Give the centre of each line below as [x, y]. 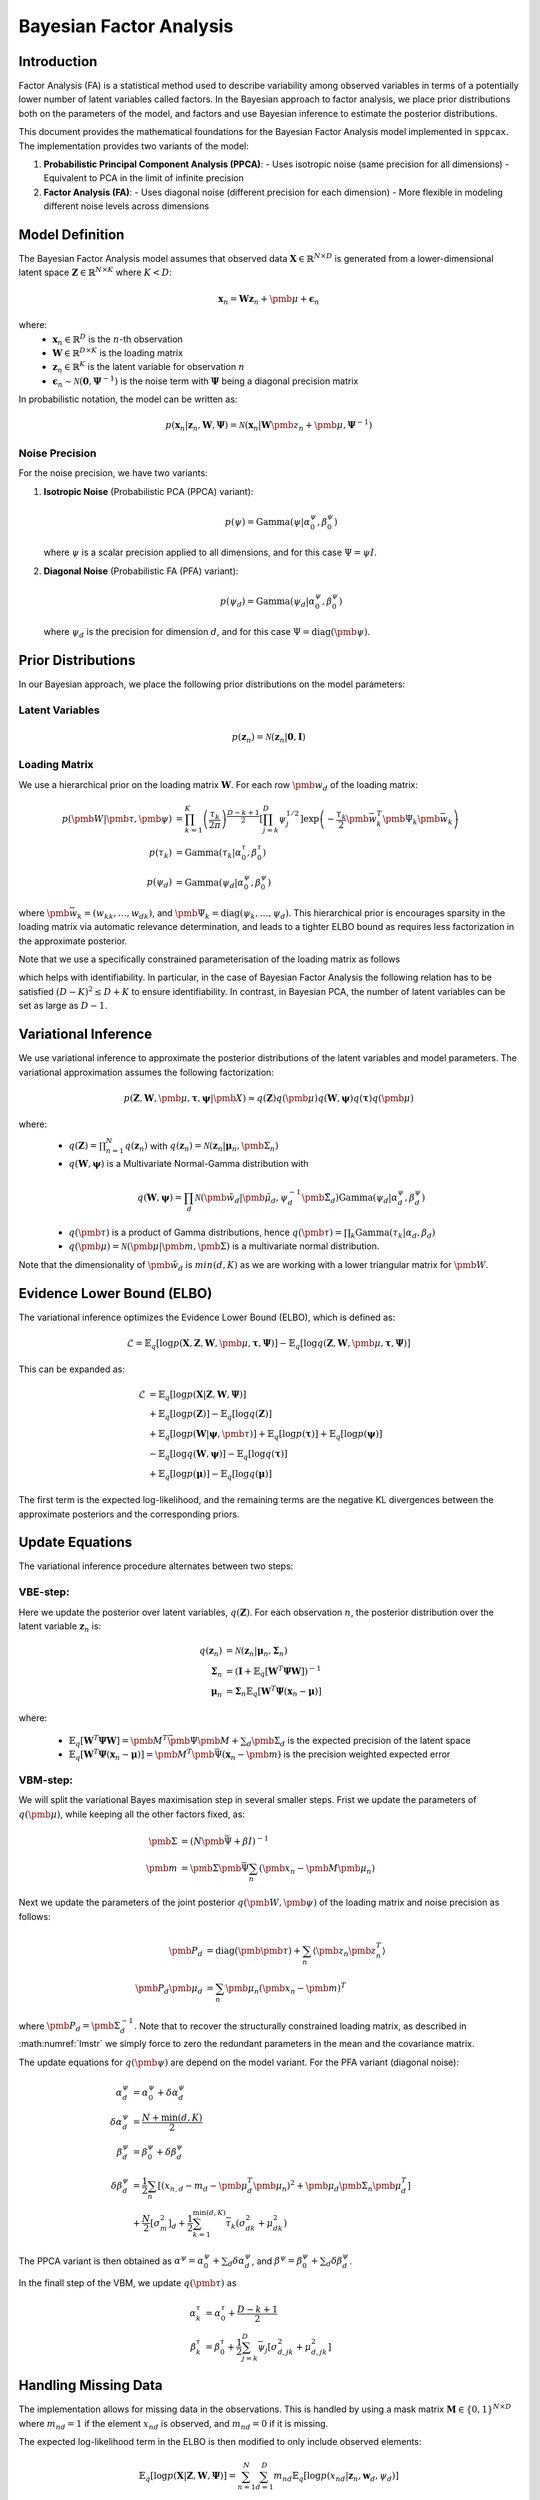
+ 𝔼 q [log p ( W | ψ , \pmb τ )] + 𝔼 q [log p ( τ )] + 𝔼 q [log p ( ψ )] [265, 1435]
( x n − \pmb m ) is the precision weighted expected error [336, 1755]
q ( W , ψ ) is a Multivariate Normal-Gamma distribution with [188, 1164]
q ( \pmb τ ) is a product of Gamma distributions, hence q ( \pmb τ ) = [205, 1232]
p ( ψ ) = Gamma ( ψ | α [267, 521]
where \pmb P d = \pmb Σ [69, 2027]
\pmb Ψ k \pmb [411, 820]
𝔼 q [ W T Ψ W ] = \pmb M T [118, 1741]
